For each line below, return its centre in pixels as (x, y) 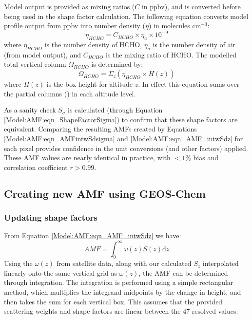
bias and (206, 158)
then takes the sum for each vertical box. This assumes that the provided (113, 301)
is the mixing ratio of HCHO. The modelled (171, 54)
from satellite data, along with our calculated (124, 263)
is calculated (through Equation (115, 110)
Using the (18, 263)
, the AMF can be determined (183, 272)
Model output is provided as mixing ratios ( (69, 6)
